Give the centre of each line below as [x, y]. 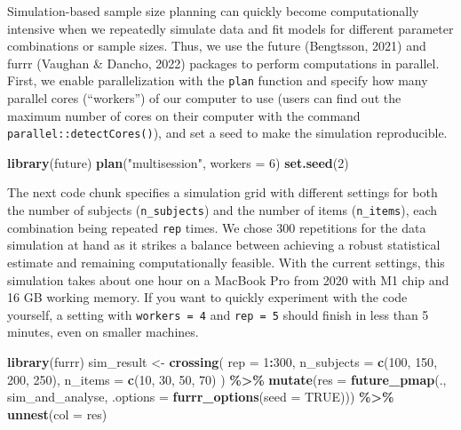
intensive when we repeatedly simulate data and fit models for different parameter [230, 28]
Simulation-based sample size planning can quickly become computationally [213, 11]
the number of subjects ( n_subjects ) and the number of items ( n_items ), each [223, 210]
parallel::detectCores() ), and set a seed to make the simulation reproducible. [227, 133]
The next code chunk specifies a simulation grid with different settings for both [223, 192]
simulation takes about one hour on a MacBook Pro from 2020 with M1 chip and [228, 279]
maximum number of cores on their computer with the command [184, 115]
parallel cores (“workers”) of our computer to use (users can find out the [204, 98]
